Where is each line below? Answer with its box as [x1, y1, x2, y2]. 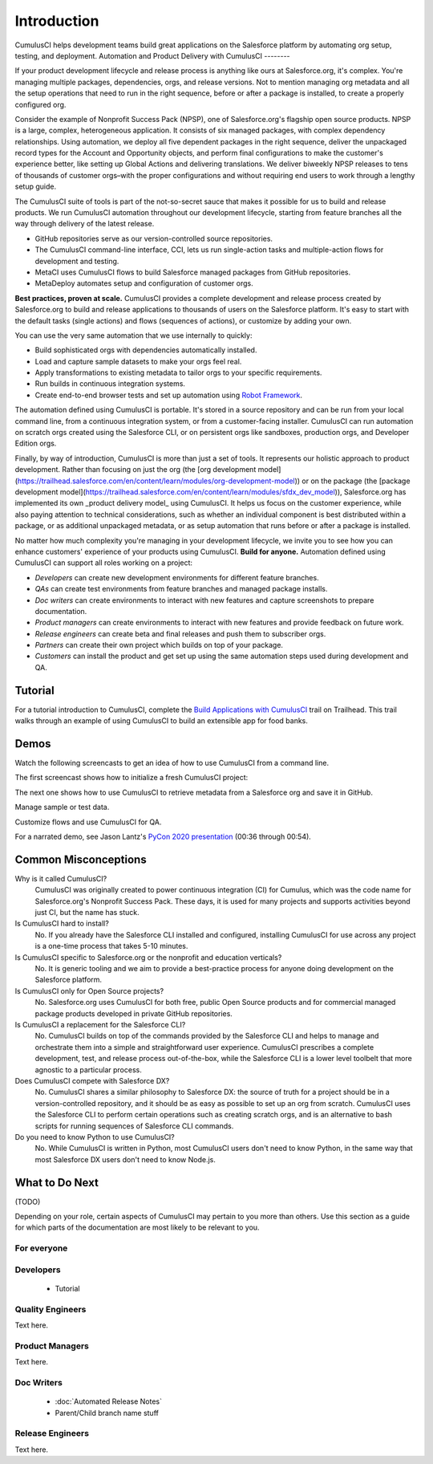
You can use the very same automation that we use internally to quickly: [14, 330, 253, 340]
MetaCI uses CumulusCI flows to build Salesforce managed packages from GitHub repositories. [34, 267, 351, 277]
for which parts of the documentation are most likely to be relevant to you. [14, 1222, 260, 1232]
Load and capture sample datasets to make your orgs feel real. [34, 356, 242, 366]
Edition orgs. [14, 438, 57, 449]
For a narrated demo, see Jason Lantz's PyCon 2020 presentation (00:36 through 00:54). [14, 832, 312, 842]
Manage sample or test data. [14, 803, 110, 812]
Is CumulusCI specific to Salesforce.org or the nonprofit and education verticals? [14, 952, 282, 962]
